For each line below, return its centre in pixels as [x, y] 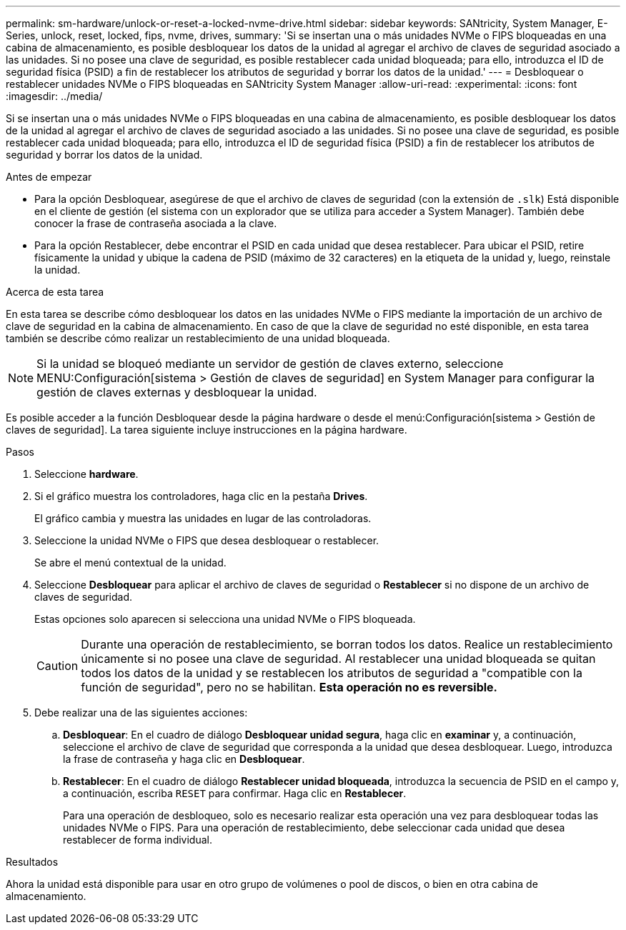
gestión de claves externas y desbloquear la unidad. [177, 392]
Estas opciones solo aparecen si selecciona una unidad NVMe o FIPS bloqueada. [225, 619]
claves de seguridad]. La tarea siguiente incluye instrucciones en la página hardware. [207, 430]
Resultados [32, 862]
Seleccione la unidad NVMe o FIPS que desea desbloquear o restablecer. [207, 540]
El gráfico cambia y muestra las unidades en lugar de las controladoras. [203, 518]
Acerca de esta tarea [55, 292]
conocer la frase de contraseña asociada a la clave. [156, 223]
